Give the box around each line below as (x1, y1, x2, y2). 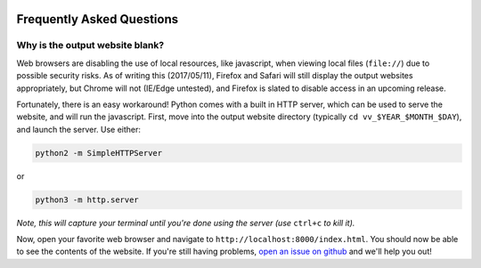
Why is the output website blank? (16, 39, 165, 52)
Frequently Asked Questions (16, 12, 179, 27)
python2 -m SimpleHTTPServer (35, 148, 163, 158)
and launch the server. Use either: (16, 124, 142, 134)
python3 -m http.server (35, 194, 140, 205)
